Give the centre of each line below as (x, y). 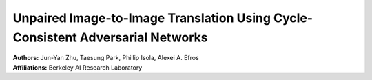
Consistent (45, 37)
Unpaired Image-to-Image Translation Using (142, 18)
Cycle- (293, 18)
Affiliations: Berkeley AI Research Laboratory (77, 67)
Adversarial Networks (144, 37)
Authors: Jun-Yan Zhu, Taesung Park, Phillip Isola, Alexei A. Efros (106, 58)
